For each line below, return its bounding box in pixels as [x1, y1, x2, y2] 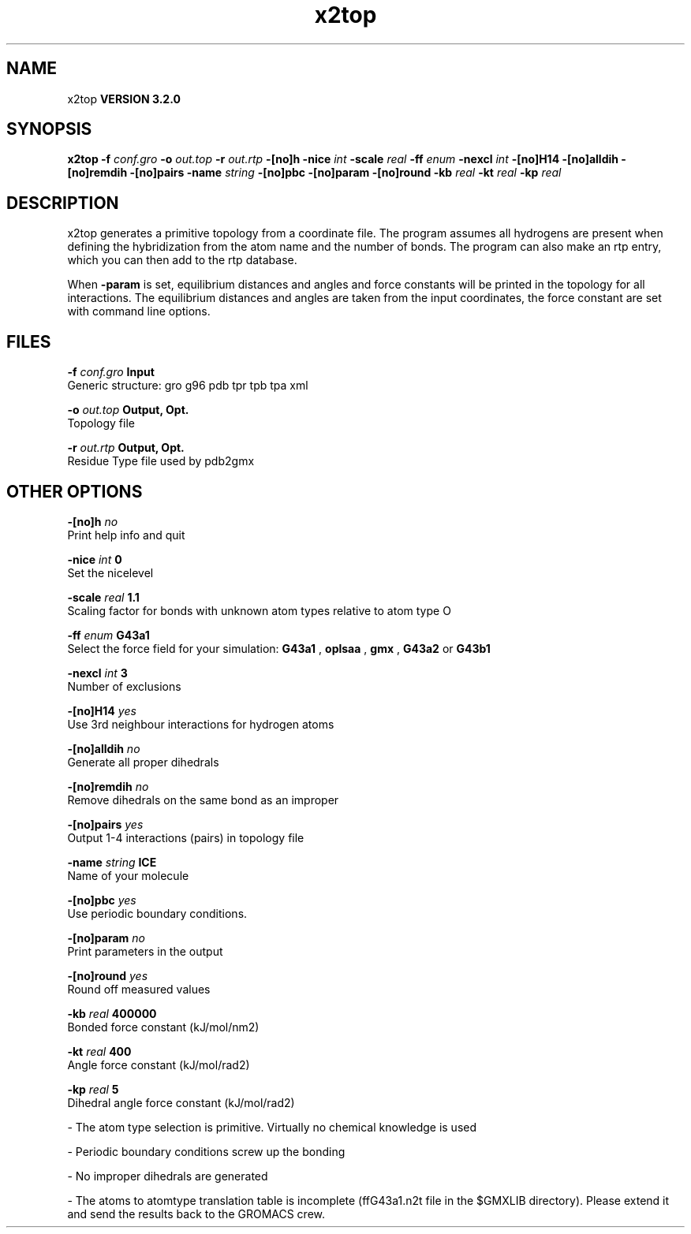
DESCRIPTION [6, 192, 119, 213]
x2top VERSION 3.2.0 [67, 91, 181, 106]
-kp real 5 [67, 1082, 119, 1096]
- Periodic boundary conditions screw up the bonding [67, 1144, 345, 1158]
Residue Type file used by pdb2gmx [67, 454, 255, 468]
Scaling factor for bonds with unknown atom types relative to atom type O [67, 603, 451, 617]
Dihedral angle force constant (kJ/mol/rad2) [67, 1095, 295, 1109]
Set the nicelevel [67, 565, 154, 580]
